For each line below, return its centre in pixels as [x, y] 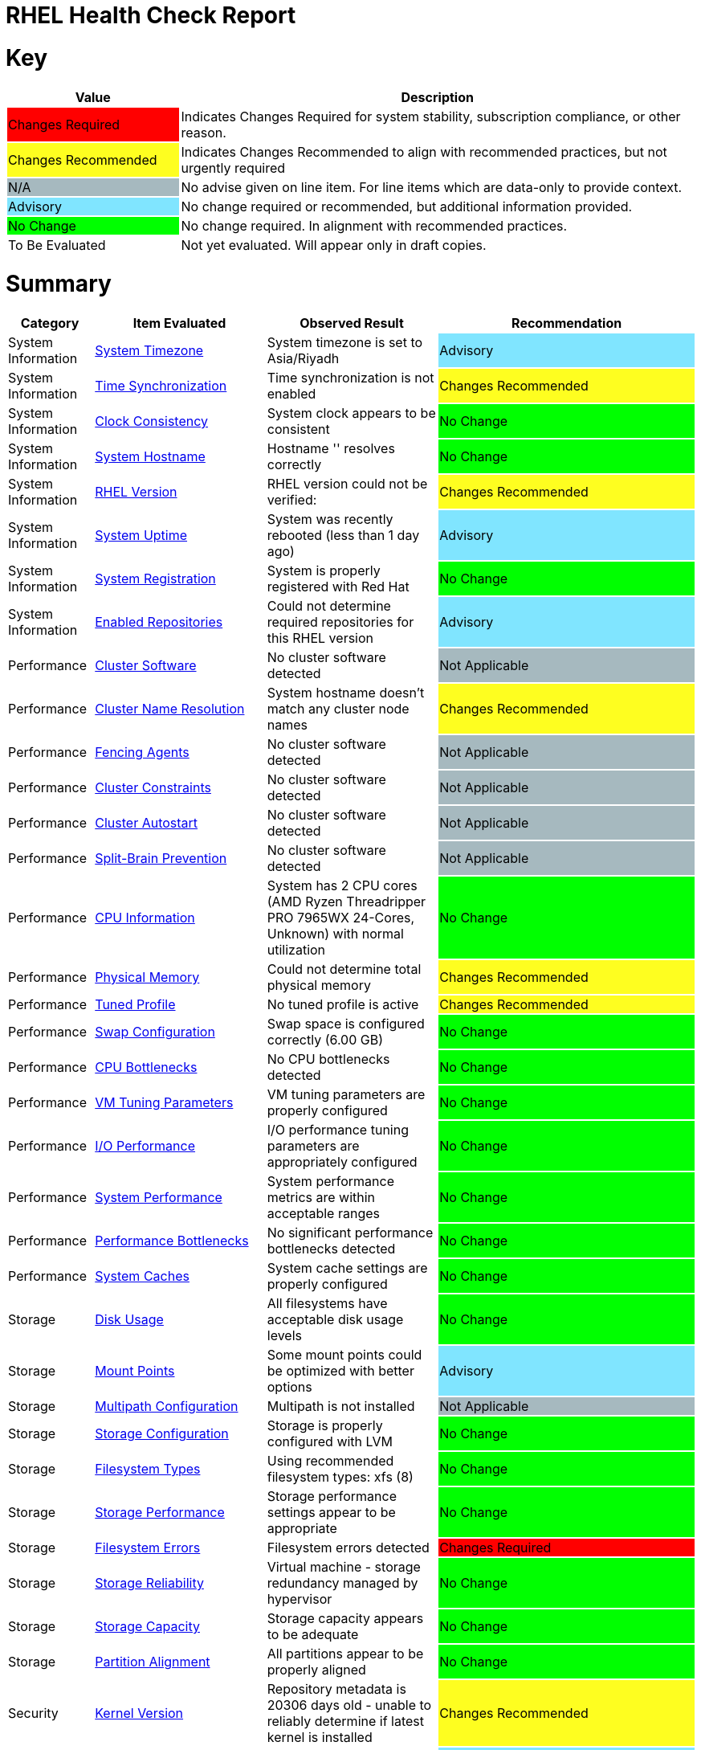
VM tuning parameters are [346, 1094]
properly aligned [316, 1670]
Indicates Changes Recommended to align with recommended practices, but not [424, 151]
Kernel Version [139, 1713]
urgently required [233, 168]
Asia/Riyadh [303, 358]
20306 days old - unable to [349, 1705]
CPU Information [145, 918]
